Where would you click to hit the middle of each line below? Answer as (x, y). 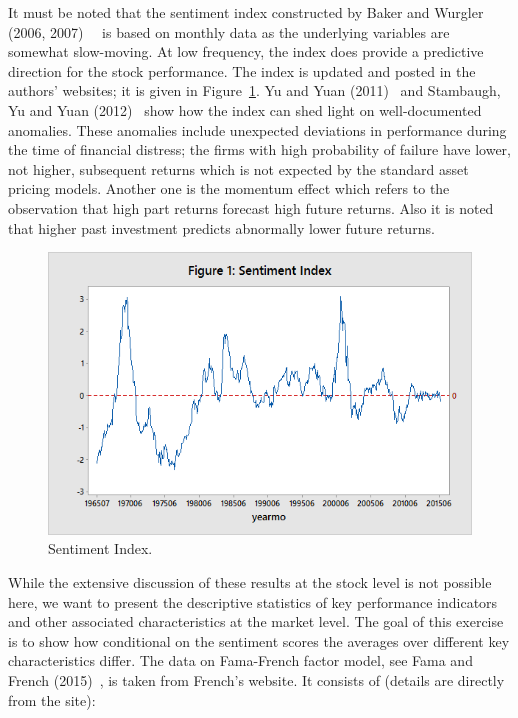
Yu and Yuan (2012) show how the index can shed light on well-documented (245, 109)
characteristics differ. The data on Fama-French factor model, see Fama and (240, 660)
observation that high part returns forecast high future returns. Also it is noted (251, 207)
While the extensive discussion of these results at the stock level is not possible (250, 581)
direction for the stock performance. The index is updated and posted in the (242, 70)
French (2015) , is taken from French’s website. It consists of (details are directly (256, 679)
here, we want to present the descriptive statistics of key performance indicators (253, 601)
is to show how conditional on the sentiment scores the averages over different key (259, 640)
